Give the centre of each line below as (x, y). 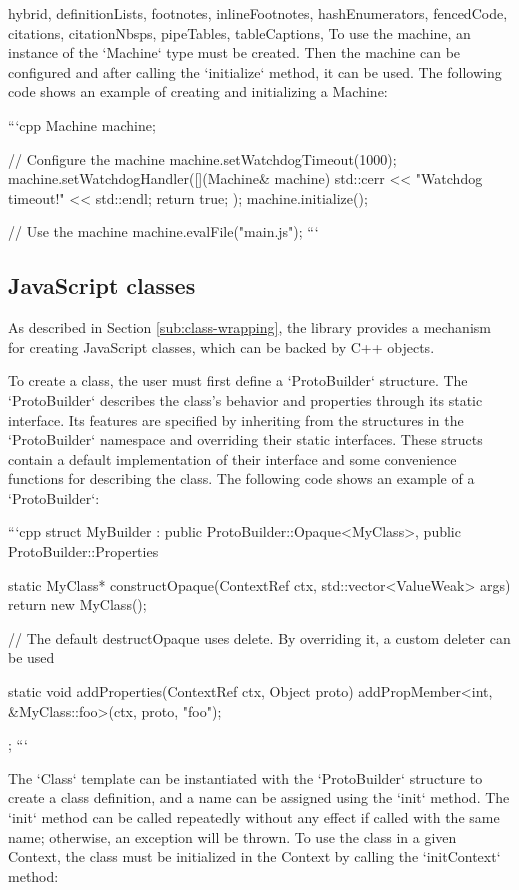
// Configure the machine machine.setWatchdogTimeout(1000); (202, 158)
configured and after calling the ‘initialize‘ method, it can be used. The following (255, 71)
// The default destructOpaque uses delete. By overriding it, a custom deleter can (259, 637)
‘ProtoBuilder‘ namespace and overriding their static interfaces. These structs (245, 439)
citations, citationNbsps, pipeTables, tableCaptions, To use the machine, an (239, 32)
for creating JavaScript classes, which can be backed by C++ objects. (221, 346)
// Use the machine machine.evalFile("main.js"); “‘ (163, 231)
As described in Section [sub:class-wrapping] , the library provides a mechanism (249, 327)
